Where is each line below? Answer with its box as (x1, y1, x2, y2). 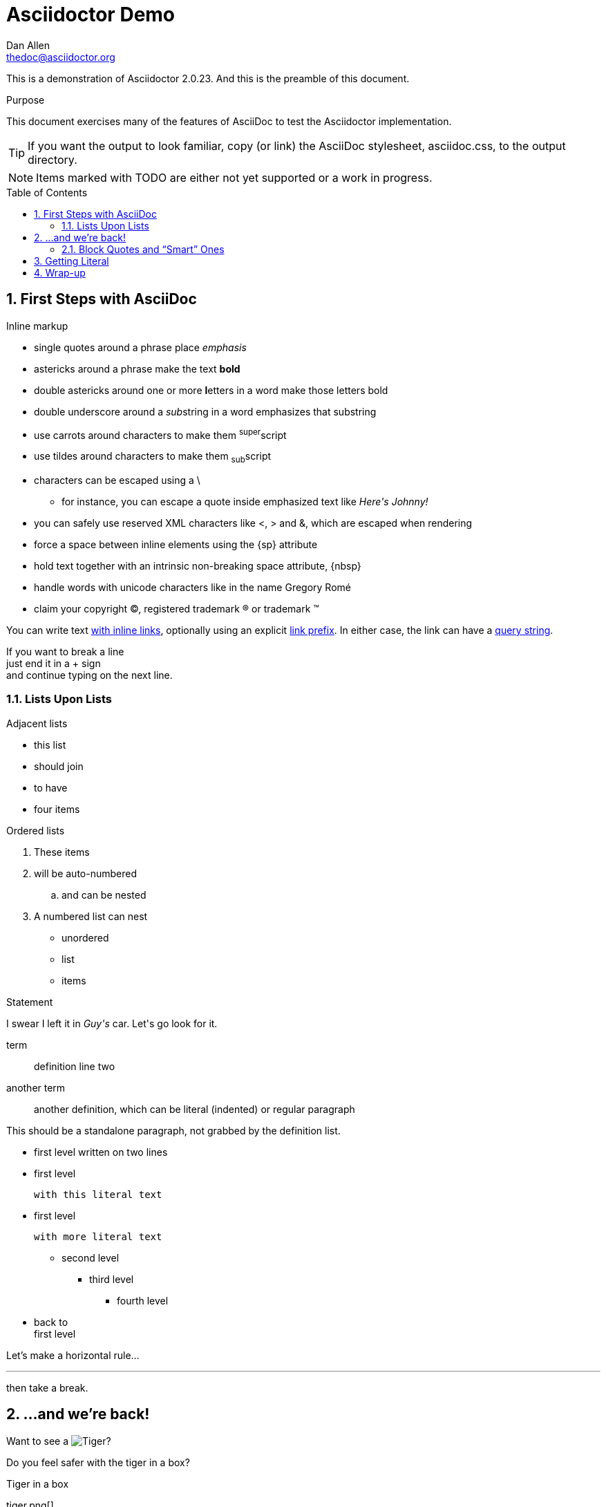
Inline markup (6, 319, 68, 332)
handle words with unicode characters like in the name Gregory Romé (34, 581, 351, 594)
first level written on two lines (34, 1145, 168, 1158)
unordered (61, 931, 109, 944)
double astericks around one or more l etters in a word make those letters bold (34, 384, 388, 396)
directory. (28, 152, 77, 167)
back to (34, 1316, 68, 1328)
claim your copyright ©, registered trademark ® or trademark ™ (34, 603, 319, 615)
